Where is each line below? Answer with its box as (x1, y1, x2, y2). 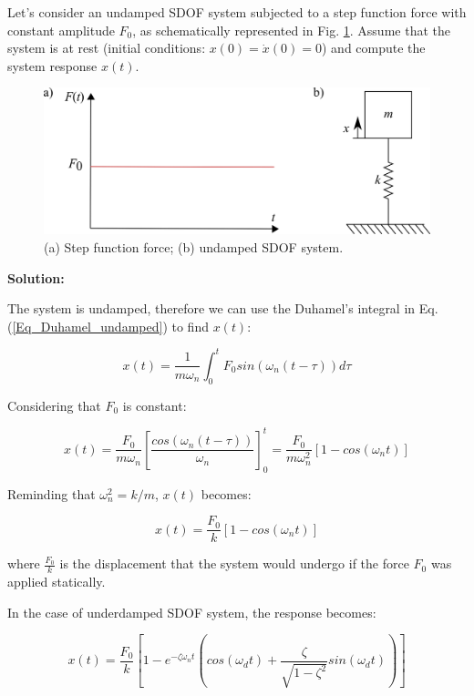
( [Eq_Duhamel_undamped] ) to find (7, 316, 209, 335)
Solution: (7, 268, 65, 287)
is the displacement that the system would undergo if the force (59, 554, 409, 573)
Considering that (7, 395, 101, 415)
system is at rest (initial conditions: (7, 38, 206, 57)
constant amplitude (7, 20, 115, 39)
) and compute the (321, 38, 426, 57)
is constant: (122, 395, 187, 415)
